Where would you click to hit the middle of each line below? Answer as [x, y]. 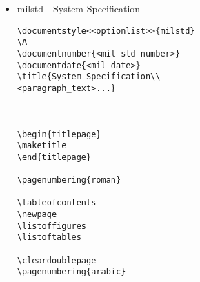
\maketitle [42, 146]
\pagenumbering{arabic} [71, 272]
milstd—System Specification [79, 8]
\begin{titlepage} [59, 134]
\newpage [37, 215]
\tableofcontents [57, 203]
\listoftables [49, 238]
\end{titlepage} [54, 157]
